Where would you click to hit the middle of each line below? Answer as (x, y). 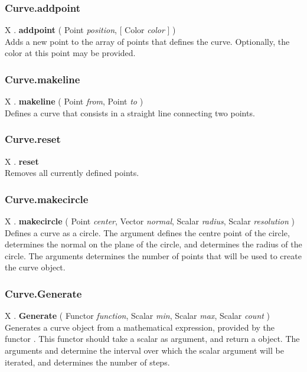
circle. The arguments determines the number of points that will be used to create (153, 255)
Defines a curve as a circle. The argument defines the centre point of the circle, (147, 232)
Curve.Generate (43, 293)
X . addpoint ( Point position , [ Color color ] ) (90, 30)
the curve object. (35, 267)
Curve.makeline (43, 79)
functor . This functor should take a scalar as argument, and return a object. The (152, 339)
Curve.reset (33, 139)
